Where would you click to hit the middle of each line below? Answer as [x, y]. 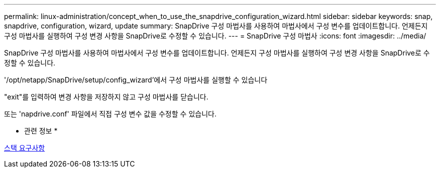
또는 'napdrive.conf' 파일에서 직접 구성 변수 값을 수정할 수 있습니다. [110, 114]
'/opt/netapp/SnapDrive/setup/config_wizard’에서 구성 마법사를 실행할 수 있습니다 [136, 80]
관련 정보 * [41, 131]
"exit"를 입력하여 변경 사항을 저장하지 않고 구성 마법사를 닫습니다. [106, 97]
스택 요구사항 [25, 148]
